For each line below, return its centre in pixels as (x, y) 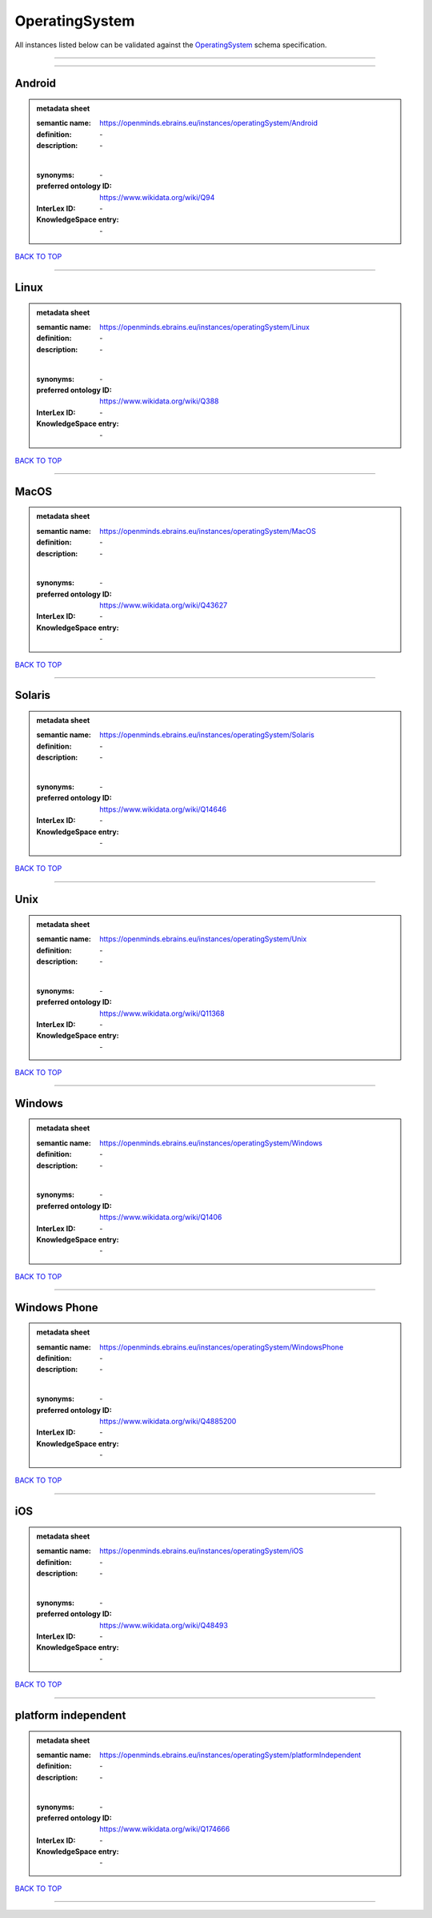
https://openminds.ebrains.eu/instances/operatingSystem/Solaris (207, 735)
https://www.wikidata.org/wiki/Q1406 (161, 1218)
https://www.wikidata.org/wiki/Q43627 (164, 605)
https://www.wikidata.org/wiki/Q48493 (164, 1625)
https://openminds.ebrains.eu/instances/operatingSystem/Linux (204, 327)
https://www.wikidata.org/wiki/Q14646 (163, 809)
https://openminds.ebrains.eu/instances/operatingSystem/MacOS (208, 531)
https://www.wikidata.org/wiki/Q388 (159, 401)
